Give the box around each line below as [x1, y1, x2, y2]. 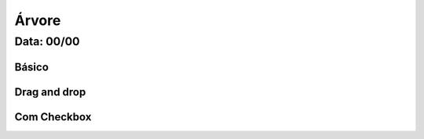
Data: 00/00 [14, 34, 80, 48]
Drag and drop [14, 85, 86, 98]
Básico [14, 60, 49, 73]
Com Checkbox [14, 110, 92, 123]
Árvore [14, 12, 61, 29]
